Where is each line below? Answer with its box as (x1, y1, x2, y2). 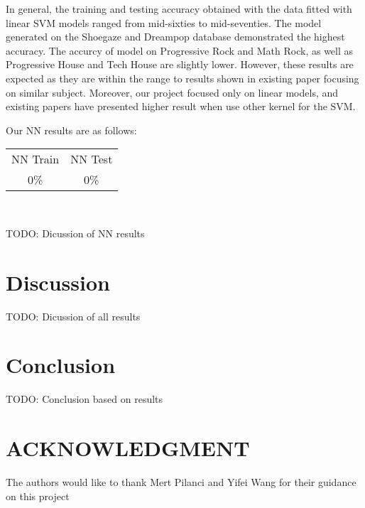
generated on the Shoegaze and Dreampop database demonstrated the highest (6, 29, 345, 44)
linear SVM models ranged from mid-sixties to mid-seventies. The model (6, 15, 322, 30)
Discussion (6, 267, 110, 296)
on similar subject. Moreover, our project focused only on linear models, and (6, 85, 339, 99)
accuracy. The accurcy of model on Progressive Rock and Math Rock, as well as (6, 43, 354, 58)
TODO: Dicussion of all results (6, 308, 141, 323)
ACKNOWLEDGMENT (6, 433, 250, 463)
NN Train (11, 151, 60, 168)
